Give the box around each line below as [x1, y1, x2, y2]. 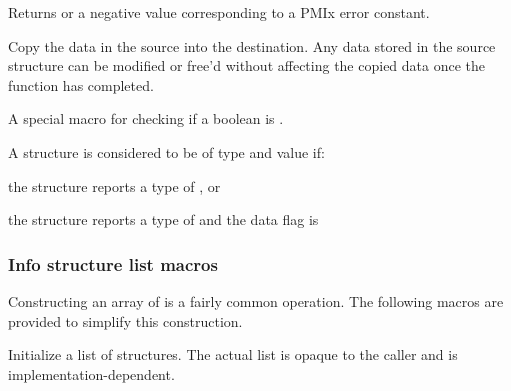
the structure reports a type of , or [8, 175, 221, 196]
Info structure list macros [8, 251, 218, 276]
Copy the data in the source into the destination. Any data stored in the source [8, 35, 496, 56]
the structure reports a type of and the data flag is [8, 209, 319, 230]
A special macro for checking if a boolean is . [8, 108, 284, 129]
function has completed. [8, 74, 154, 95]
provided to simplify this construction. [8, 310, 243, 331]
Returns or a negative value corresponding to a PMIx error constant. [8, 2, 430, 22]
